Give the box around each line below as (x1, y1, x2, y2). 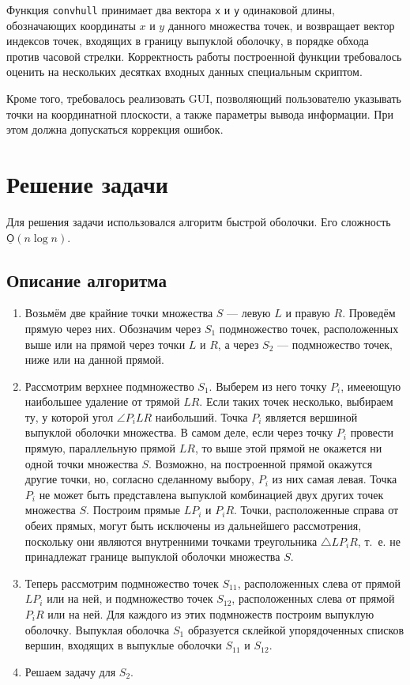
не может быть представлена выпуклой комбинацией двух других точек (39, 486, 384, 502)
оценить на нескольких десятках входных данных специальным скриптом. (6, 63, 363, 80)
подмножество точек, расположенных (219, 320, 399, 336)
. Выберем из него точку (209, 377, 327, 394)
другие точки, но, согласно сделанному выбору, (24, 471, 255, 487)
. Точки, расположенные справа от (234, 501, 399, 518)
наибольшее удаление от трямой (24, 393, 180, 410)
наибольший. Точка (155, 408, 248, 425)
